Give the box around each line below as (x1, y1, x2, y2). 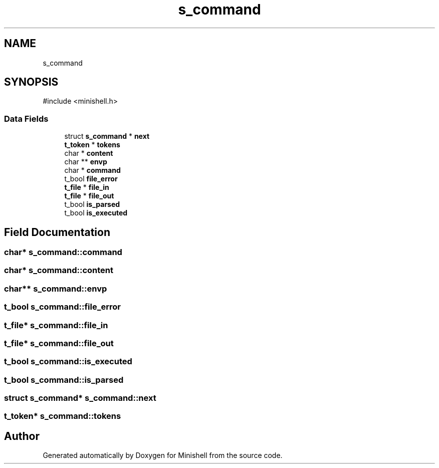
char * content (64, 149, 113, 158)
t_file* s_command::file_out (4, 338, 114, 348)
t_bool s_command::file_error (4, 302, 121, 312)
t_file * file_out (64, 191, 114, 200)
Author (4, 429, 40, 442)
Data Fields (4, 113, 49, 124)
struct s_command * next (64, 132, 150, 141)
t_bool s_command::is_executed (4, 356, 132, 367)
